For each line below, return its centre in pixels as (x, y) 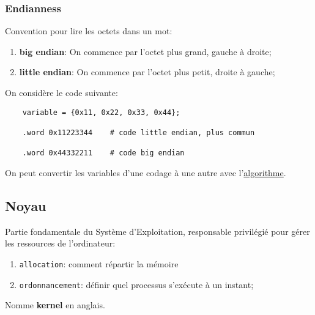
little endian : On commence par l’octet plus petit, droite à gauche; (147, 72)
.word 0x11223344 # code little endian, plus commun (139, 132)
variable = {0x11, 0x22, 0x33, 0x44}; (101, 112)
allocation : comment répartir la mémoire (99, 263)
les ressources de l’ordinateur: (60, 243)
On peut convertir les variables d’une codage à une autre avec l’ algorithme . (146, 172)
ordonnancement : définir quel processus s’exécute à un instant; (136, 284)
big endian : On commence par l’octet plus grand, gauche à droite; (145, 51)
